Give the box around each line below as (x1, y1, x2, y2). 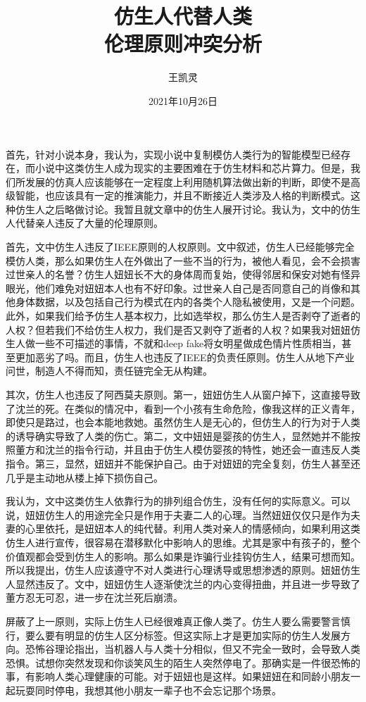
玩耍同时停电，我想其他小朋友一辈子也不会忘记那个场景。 (15, 682, 282, 697)
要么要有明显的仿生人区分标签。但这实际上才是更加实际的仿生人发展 (25, 627, 341, 642)
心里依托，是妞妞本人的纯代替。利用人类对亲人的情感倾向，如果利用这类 (25, 521, 360, 536)
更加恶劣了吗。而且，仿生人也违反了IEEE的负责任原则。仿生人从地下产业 (15, 349, 355, 364)
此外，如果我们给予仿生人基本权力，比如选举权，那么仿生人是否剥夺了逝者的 (6, 308, 360, 323)
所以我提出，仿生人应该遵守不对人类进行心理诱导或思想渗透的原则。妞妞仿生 (6, 563, 360, 577)
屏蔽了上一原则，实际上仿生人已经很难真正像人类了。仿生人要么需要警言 (6, 613, 341, 628)
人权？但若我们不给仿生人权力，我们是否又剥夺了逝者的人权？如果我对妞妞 (6, 322, 351, 337)
